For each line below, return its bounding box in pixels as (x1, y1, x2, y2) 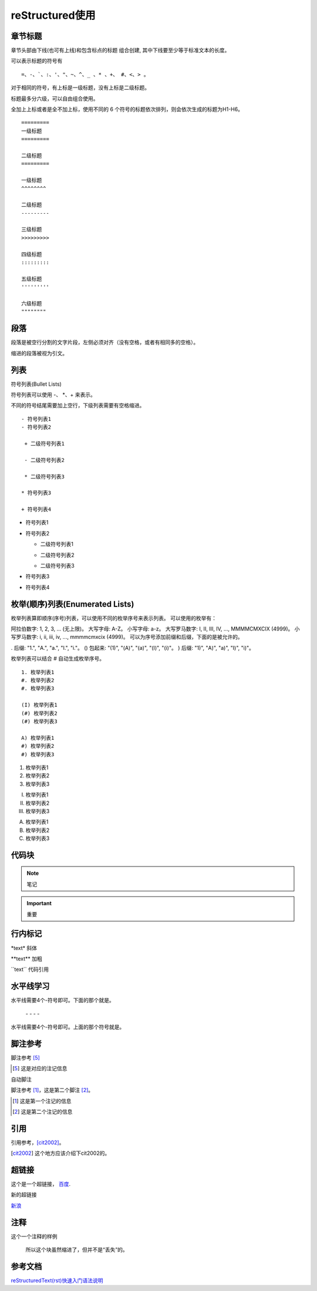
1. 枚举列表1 (21, 669, 55, 675)
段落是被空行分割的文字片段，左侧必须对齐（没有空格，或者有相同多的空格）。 (11, 339, 199, 346)
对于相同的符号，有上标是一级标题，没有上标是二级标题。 (11, 84, 150, 91)
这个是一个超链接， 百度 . (11, 1181, 70, 1188)
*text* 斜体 (11, 944, 38, 951)
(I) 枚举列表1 (21, 702, 58, 709)
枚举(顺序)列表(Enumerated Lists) (11, 599, 134, 609)
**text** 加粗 (11, 955, 42, 962)
